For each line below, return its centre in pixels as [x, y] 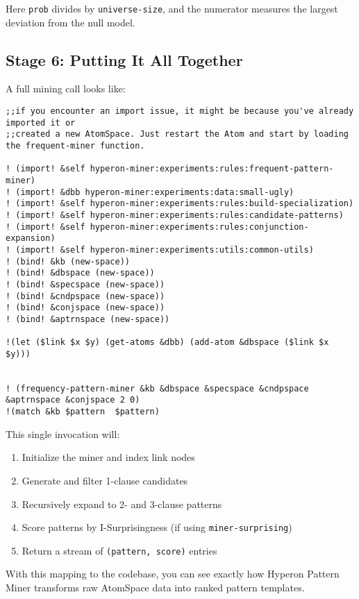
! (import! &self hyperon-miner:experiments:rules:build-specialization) [180, 204]
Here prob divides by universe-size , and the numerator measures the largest [172, 8]
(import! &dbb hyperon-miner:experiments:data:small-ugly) [155, 192]
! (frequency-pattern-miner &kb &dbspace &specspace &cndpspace [157, 388]
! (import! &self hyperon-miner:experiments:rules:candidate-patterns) [175, 215]
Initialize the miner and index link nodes [108, 457]
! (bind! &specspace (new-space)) [85, 284]
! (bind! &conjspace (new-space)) [85, 308]
